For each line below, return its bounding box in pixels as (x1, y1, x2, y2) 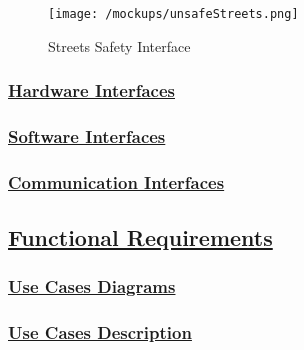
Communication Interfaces (8, 169, 225, 194)
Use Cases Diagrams (8, 274, 176, 299)
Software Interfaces (8, 124, 166, 149)
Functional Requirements (8, 222, 273, 253)
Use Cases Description (8, 320, 192, 345)
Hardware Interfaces (8, 78, 175, 103)
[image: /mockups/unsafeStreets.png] (48, 7, 299, 21)
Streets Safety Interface (48, 35, 191, 56)
